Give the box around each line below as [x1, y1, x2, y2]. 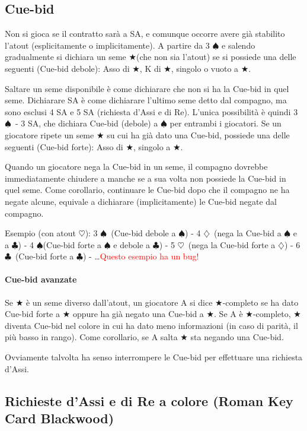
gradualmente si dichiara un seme [5, 50, 126, 63]
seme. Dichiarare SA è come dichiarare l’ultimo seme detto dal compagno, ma [5, 94, 287, 106]
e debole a [113, 238, 151, 251]
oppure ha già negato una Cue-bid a [72, 308, 204, 320]
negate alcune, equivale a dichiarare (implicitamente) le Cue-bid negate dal [5, 195, 277, 207]
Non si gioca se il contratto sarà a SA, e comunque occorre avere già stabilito [5, 27, 285, 40]
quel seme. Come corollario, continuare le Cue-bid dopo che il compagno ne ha [5, 183, 290, 196]
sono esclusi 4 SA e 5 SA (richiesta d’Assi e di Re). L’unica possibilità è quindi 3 [5, 105, 298, 118]
